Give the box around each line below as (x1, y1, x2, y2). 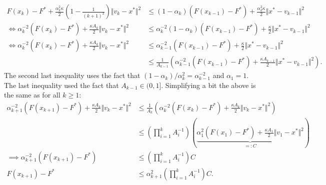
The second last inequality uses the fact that (4, 70, 140, 80)
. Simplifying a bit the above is (161, 79, 256, 90)
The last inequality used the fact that (4, 79, 119, 90)
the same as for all (4, 89, 60, 100)
